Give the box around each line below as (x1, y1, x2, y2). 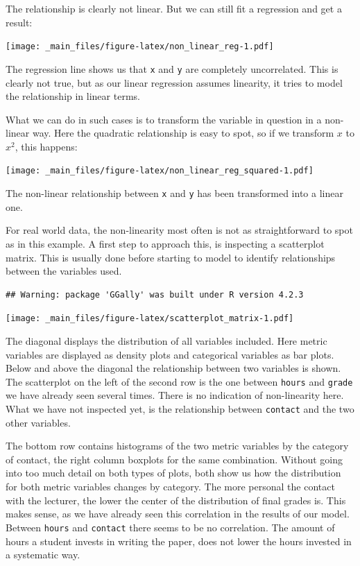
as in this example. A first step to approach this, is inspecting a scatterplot (6, 236, 325, 250)
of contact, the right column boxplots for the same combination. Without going (6, 452, 343, 466)
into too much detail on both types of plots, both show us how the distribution (6, 465, 341, 480)
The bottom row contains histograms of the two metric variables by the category (6, 438, 349, 453)
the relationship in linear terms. (6, 89, 140, 103)
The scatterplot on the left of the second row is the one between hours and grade (6, 374, 353, 388)
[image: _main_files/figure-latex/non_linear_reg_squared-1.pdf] (6, 166, 314, 176)
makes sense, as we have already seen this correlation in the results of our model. (6, 506, 350, 521)
